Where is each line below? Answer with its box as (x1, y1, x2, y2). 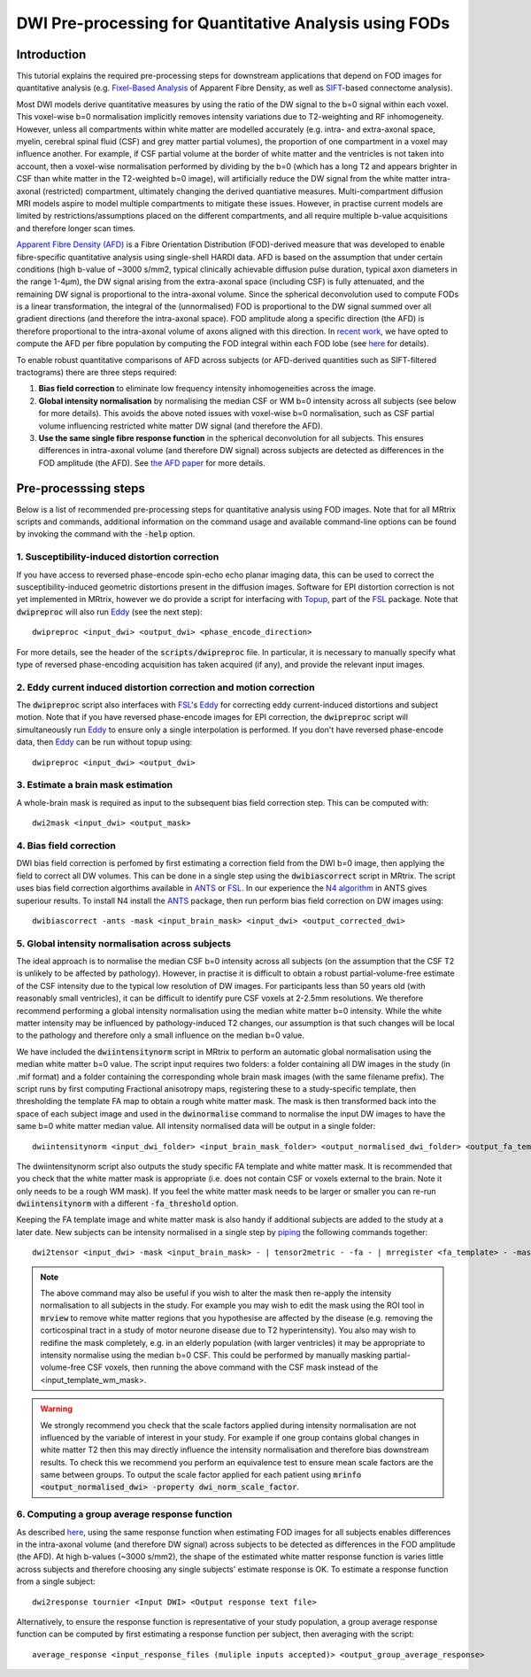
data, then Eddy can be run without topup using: (16, 737, 193, 747)
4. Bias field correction (16, 839, 117, 852)
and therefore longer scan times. (16, 222, 136, 234)
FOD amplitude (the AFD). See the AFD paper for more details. (38, 457, 265, 468)
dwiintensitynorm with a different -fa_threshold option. (16, 1198, 239, 1209)
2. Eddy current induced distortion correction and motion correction (16, 681, 315, 693)
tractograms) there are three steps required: (16, 367, 177, 378)
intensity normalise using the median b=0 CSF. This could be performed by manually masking (40, 1349, 382, 1360)
